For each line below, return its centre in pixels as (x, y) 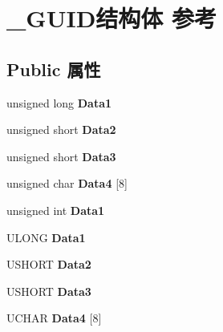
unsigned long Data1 (59, 102)
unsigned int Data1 (56, 210)
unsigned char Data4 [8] (67, 183)
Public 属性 (54, 69)
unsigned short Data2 (61, 130)
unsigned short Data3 (61, 156)
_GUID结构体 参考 (112, 18)
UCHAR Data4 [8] (54, 318)
